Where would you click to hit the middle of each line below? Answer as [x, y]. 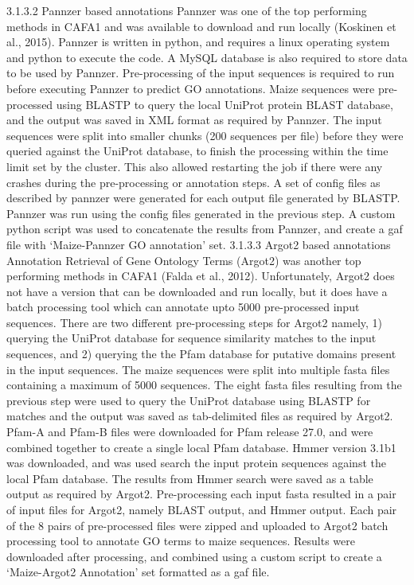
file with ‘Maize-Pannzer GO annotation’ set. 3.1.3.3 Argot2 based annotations [199, 244]
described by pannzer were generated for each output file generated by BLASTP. [203, 198]
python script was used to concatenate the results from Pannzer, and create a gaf [205, 229]
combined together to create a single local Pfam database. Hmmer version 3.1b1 [201, 447]
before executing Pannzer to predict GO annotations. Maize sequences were [191, 88]
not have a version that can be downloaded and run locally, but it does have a [197, 291]
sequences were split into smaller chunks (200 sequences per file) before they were [205, 135]
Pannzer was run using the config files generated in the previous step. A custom [201, 213]
